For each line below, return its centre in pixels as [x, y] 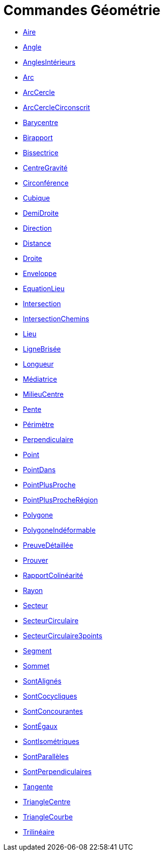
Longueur [38, 364]
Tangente [38, 786]
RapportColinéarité [53, 575]
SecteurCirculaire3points [63, 635]
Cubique [36, 198]
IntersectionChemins [56, 318]
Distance [37, 243]
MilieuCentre [43, 394]
